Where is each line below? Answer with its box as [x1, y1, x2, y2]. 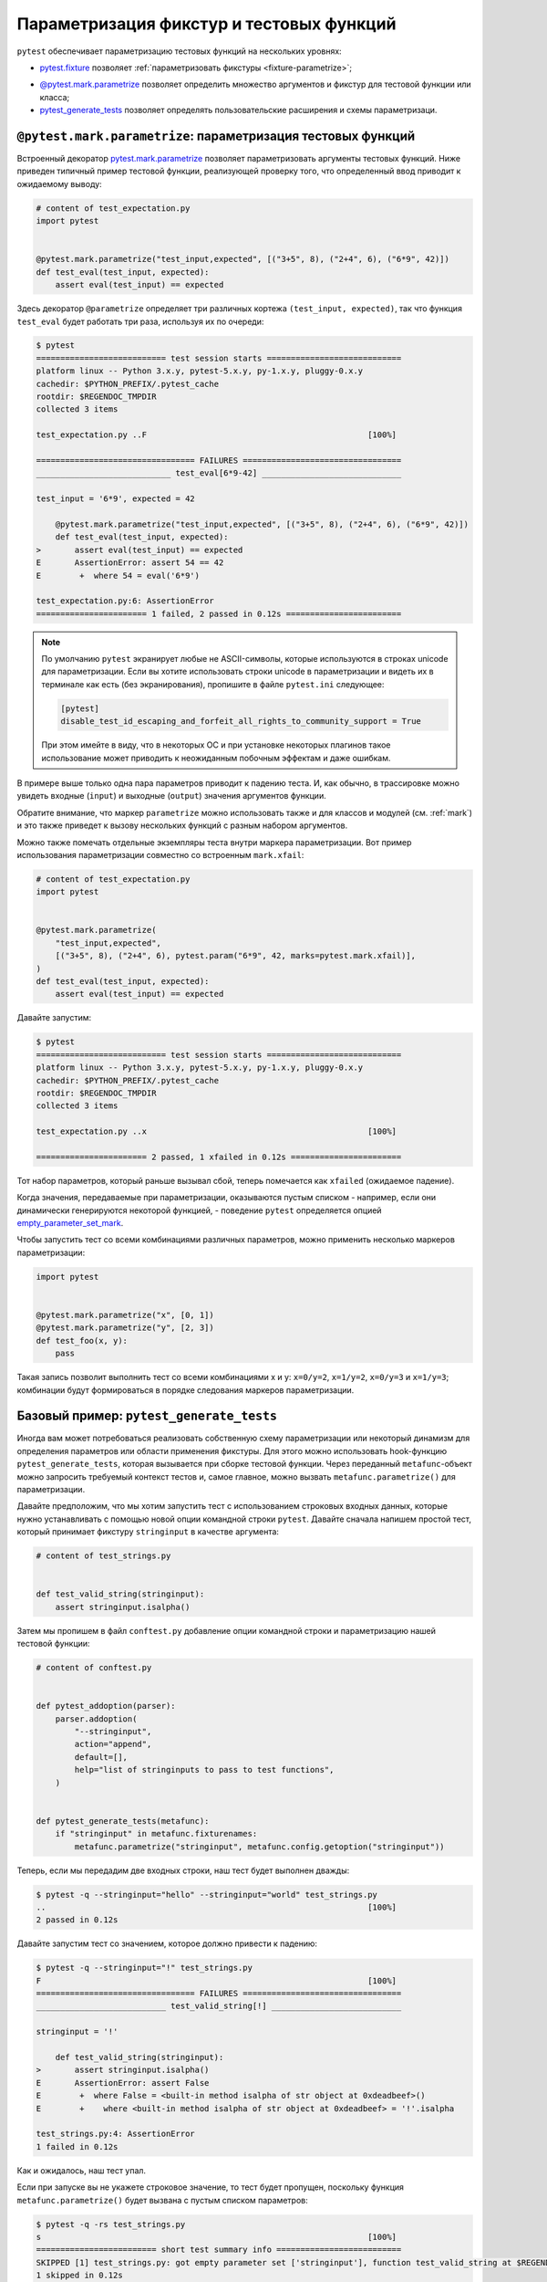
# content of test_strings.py [36, 1551, 171, 1561]
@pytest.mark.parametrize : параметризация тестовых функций [16, 128, 416, 143]
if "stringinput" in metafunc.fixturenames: [55, 1828, 258, 1839]
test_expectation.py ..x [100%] [36, 1126, 397, 1136]
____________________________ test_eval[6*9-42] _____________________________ [36, 468, 402, 478]
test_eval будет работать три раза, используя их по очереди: [16, 316, 264, 327]
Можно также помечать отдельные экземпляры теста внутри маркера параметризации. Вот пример [16, 836, 412, 848]
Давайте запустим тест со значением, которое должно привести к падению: [16, 1938, 318, 1949]
